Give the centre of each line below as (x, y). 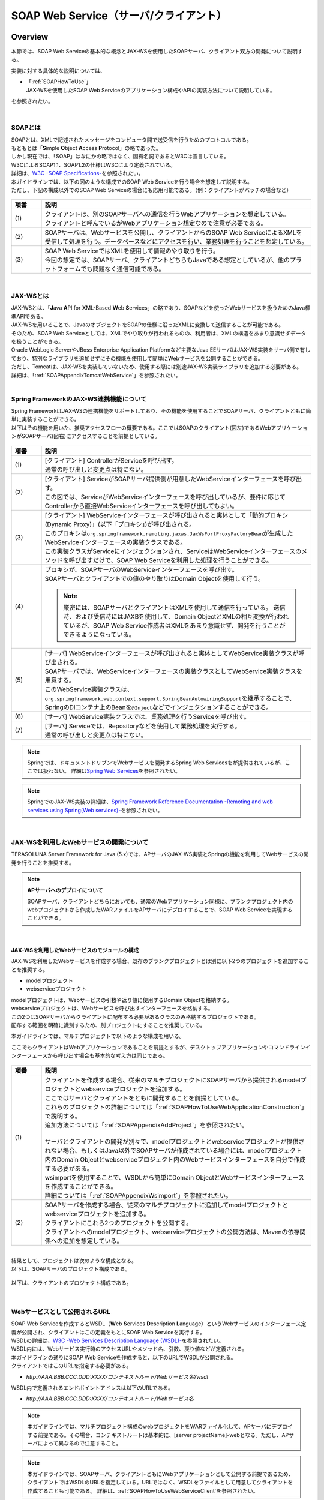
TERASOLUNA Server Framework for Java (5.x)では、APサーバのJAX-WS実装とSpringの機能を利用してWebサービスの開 (160, 854)
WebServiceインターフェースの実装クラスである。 (115, 542)
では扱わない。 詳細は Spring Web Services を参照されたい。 (106, 771)
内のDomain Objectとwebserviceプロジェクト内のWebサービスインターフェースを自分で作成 (175, 1159)
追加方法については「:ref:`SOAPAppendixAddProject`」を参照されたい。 (146, 1125)
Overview (30, 37)
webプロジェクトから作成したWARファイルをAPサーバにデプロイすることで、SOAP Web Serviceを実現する (160, 910)
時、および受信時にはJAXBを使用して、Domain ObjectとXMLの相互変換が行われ (176, 616)
